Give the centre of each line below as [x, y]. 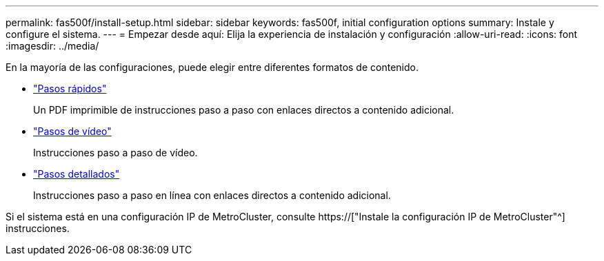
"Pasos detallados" [77, 174]
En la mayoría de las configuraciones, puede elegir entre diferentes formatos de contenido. [212, 67]
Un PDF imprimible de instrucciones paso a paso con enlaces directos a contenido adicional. [244, 110]
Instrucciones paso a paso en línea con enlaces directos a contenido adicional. [212, 195]
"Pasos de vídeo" [72, 131]
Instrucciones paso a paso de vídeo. [115, 153]
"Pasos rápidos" [70, 88]
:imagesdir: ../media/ [52, 46]
